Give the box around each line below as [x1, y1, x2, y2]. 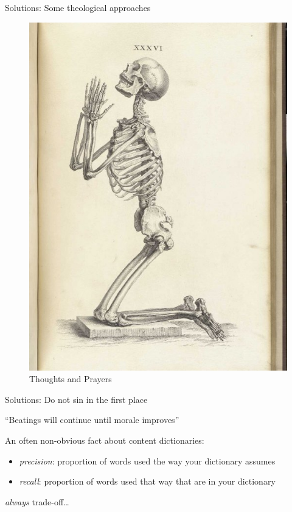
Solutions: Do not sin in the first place [5, 393, 148, 405]
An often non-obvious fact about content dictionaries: [5, 433, 204, 446]
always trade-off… [5, 495, 69, 508]
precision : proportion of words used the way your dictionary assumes [19, 454, 276, 467]
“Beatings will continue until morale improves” [5, 413, 179, 426]
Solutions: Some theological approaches [5, 1, 151, 13]
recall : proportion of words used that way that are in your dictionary [19, 475, 276, 488]
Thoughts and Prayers [29, 372, 112, 385]
